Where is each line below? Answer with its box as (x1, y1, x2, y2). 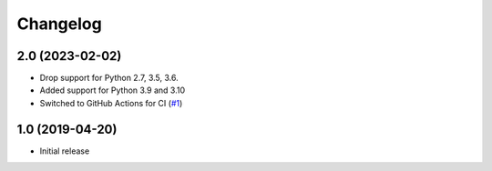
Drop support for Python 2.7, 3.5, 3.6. (39, 73, 179, 84)
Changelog (16, 14, 102, 34)
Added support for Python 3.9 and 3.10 (39, 85, 186, 96)
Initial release (39, 146, 90, 156)
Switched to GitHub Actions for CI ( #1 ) (39, 97, 183, 108)
